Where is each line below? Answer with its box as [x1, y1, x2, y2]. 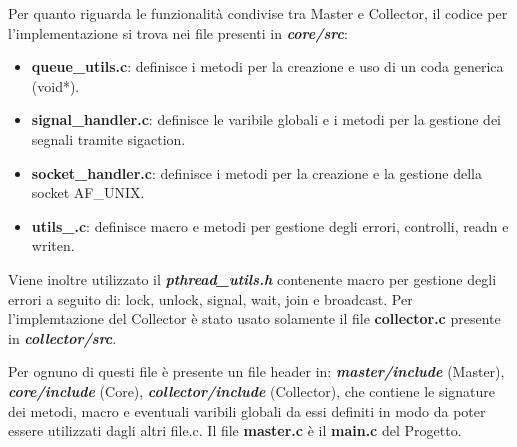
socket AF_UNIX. [31, 182, 145, 203]
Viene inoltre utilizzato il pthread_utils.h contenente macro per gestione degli [8, 268, 497, 289]
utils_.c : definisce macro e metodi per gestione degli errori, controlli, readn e [31, 215, 509, 236]
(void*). [31, 75, 80, 96]
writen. [31, 235, 75, 256]
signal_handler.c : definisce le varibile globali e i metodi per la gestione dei [31, 109, 501, 130]
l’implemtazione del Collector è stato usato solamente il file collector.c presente [8, 308, 501, 329]
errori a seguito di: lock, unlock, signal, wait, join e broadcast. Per [8, 288, 413, 309]
